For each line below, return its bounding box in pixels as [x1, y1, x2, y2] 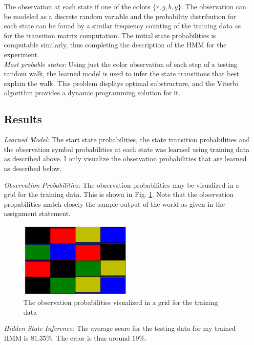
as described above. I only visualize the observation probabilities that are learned [4, 153, 247, 164]
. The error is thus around [52, 332, 130, 343]
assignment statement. [4, 208, 71, 218]
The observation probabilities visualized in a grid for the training [23, 297, 218, 307]
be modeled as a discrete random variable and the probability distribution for [4, 11, 236, 21]
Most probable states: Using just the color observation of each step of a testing [4, 59, 238, 69]
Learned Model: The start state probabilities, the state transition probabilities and [4, 134, 250, 145]
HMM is [4, 332, 29, 343]
